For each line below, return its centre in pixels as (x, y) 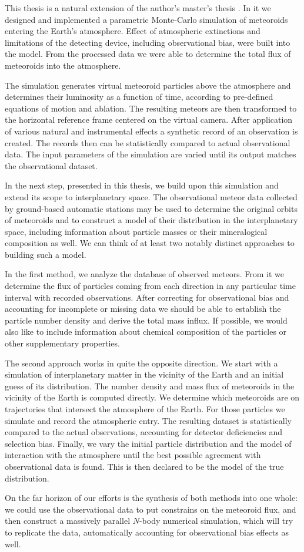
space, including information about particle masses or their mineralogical (136, 231)
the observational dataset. (51, 165)
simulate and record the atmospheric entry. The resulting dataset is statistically (148, 420)
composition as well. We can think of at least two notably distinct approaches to (150, 243)
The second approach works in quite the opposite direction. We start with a (141, 363)
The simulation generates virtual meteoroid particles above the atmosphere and (148, 85)
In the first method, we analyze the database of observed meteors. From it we (145, 274)
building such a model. (46, 254)
